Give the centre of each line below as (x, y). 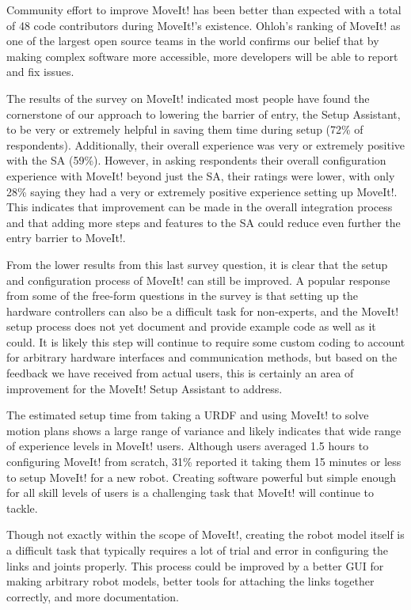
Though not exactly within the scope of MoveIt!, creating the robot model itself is (205, 534)
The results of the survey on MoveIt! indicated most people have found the (188, 98)
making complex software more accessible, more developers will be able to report (202, 56)
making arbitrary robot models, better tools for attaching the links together (190, 581)
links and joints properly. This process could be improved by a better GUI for (195, 565)
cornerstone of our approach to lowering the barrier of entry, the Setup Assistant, (204, 114)
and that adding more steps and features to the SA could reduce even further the (204, 222)
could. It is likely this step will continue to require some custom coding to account (206, 341)
